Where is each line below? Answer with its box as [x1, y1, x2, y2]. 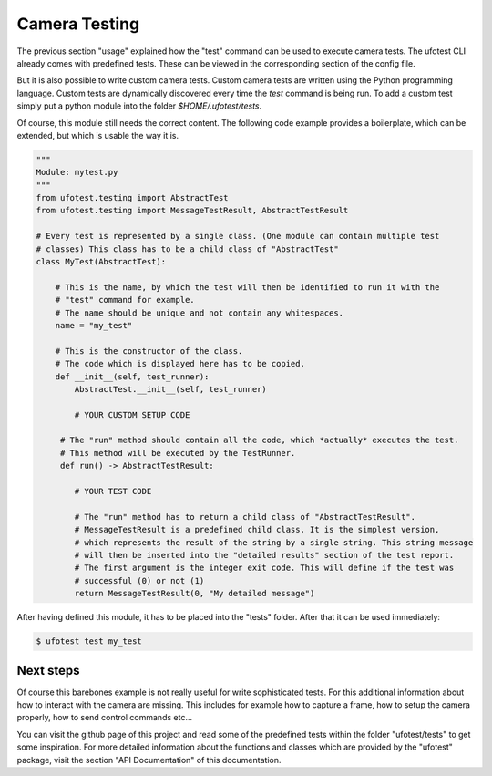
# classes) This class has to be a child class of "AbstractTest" [36, 243, 339, 254]
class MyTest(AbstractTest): [36, 256, 167, 266]
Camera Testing [16, 14, 140, 34]
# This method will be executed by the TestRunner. [59, 448, 296, 458]
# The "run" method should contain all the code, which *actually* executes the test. [59, 435, 459, 446]
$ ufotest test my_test [36, 636, 143, 647]
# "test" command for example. [55, 295, 195, 305]
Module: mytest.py [36, 167, 118, 178]
